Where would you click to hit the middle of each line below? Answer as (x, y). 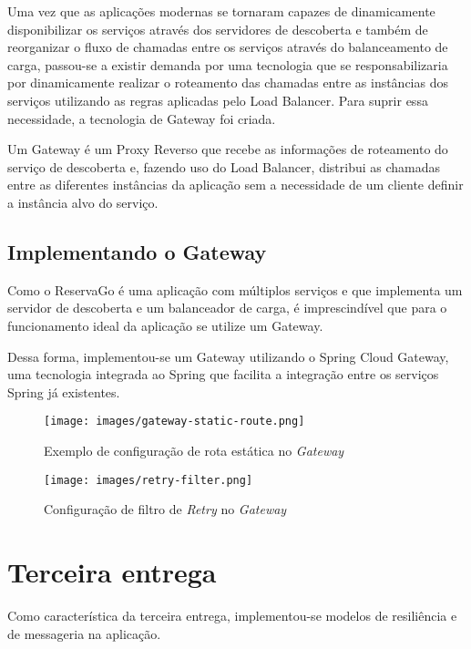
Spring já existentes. (64, 391)
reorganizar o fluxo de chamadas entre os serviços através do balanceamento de (228, 47)
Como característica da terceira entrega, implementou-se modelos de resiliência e (232, 615)
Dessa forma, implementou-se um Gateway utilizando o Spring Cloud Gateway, (228, 356)
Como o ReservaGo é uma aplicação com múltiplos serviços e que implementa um (235, 289)
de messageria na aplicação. (84, 633)
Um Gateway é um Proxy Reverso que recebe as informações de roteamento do (228, 149)
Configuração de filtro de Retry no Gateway (165, 509)
